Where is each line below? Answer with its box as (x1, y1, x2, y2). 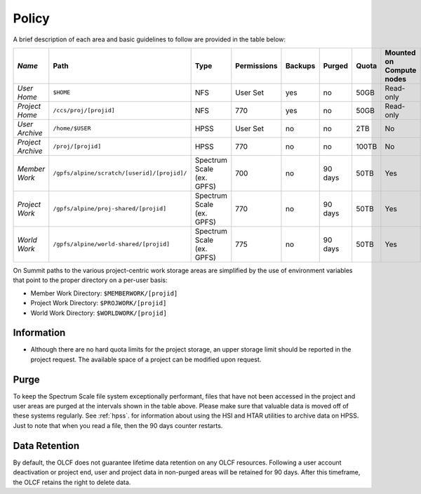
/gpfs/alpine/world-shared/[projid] (53, 241, 171, 248)
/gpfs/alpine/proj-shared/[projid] (53, 205, 167, 213)
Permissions (235, 60, 278, 70)
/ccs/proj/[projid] (53, 107, 115, 114)
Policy (13, 11, 51, 26)
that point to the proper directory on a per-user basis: (13, 276, 168, 284)
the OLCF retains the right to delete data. (13, 478, 131, 486)
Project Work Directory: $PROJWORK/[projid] (30, 299, 167, 307)
